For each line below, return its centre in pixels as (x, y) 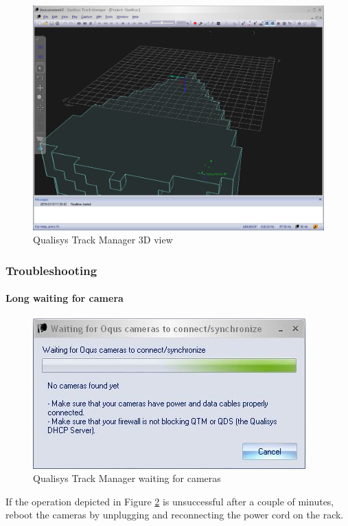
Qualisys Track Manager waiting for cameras (127, 478)
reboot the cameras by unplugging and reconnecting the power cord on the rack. (175, 515)
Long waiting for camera (65, 298)
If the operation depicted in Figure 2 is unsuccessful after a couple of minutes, (170, 501)
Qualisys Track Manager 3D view (103, 240)
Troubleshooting (51, 270)
